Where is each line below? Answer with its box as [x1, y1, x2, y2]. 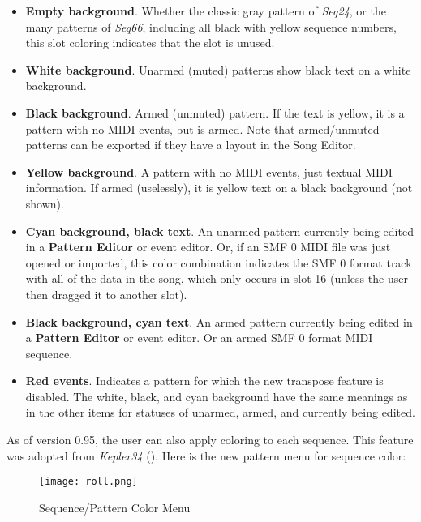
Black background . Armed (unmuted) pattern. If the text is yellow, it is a [25, 104, 405, 121]
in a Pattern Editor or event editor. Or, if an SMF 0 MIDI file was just [25, 238, 391, 255]
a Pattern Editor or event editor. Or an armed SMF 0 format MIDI [25, 329, 373, 346]
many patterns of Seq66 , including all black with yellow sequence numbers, [25, 18, 397, 35]
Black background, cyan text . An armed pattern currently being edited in [25, 313, 413, 330]
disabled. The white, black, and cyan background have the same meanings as [25, 387, 408, 404]
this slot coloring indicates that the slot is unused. [25, 34, 275, 51]
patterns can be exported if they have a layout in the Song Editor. [25, 136, 356, 153]
